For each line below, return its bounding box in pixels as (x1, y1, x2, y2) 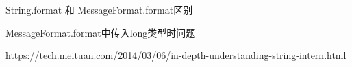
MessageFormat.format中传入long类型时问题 (5, 25, 196, 39)
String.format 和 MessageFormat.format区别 (5, 3, 193, 16)
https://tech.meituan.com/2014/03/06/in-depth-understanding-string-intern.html (5, 48, 347, 62)
